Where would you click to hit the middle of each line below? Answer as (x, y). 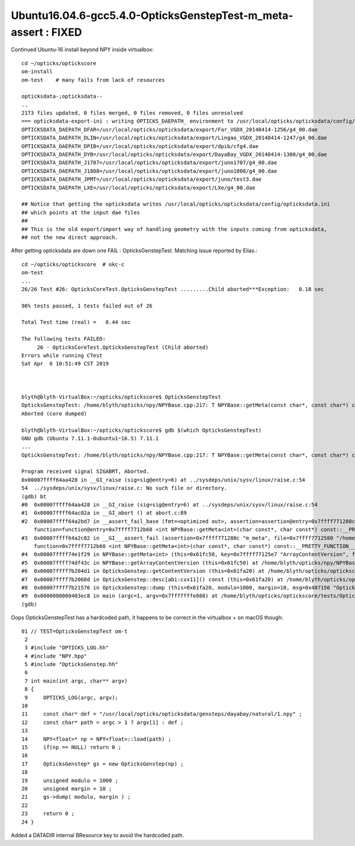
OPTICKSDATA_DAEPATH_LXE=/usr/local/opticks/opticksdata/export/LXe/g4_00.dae (138, 188)
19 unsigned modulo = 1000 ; (70, 780)
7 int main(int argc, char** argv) (76, 681)
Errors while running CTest (62, 356)
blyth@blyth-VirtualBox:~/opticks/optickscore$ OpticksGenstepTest (121, 397)
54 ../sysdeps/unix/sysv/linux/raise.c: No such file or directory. (125, 488)
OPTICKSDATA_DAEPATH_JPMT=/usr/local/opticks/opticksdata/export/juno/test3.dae (142, 180)
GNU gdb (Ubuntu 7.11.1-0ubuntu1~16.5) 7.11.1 (90, 438)
